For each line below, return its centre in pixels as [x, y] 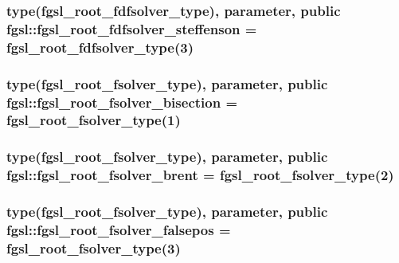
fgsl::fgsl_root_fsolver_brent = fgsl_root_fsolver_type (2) [200, 175]
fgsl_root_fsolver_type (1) [94, 120]
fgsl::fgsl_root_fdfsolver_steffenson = [132, 28]
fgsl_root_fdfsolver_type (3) [100, 47]
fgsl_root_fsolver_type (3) [94, 247]
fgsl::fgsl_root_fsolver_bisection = [122, 102]
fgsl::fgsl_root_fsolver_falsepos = [119, 229]
